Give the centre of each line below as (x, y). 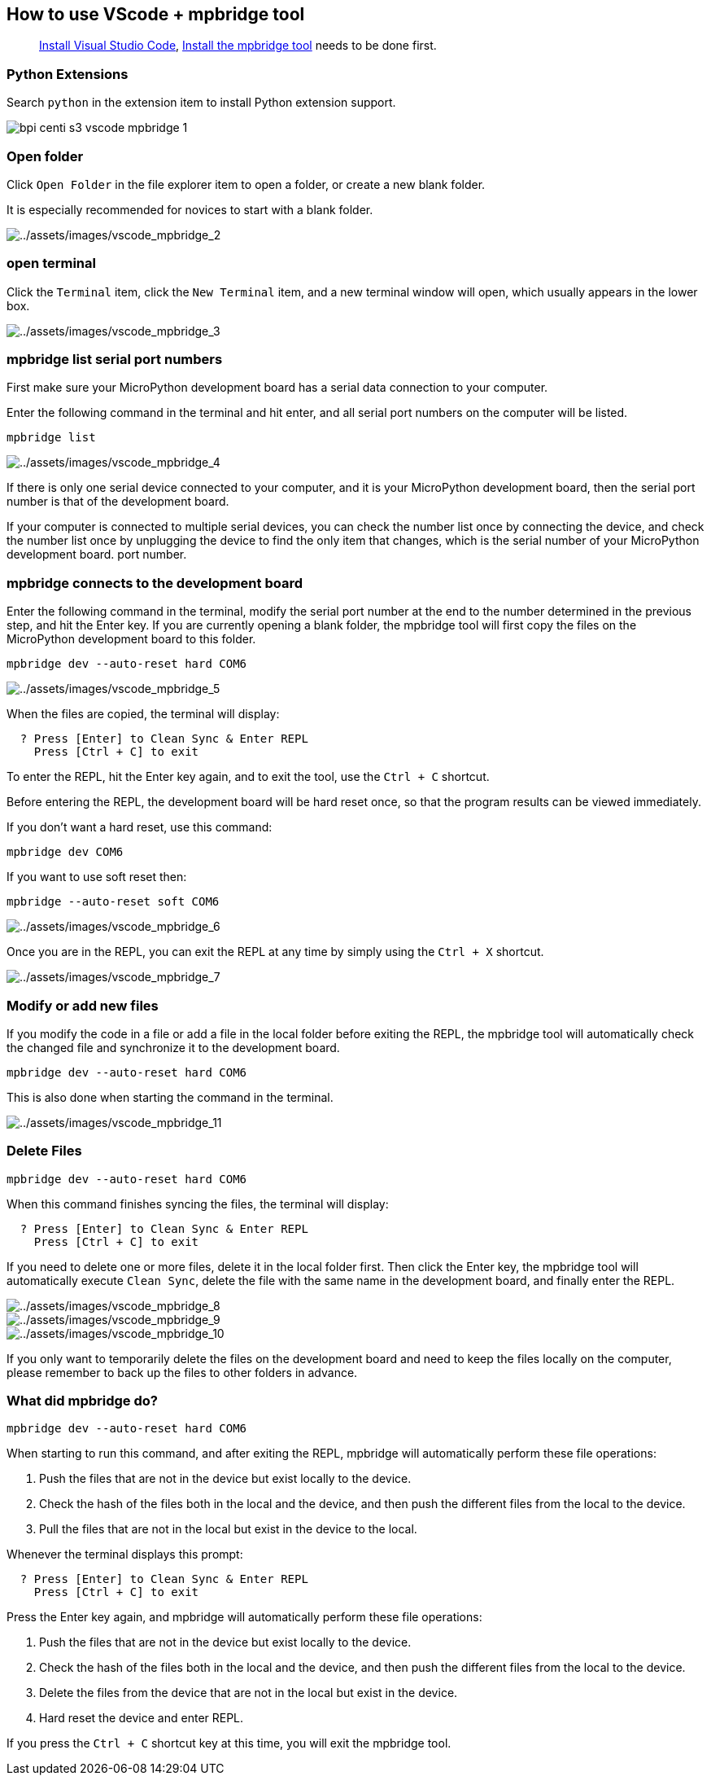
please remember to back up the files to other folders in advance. (182, 1372)
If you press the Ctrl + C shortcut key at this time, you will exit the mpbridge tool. (229, 1743)
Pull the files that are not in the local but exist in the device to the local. (228, 1529)
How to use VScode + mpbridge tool (156, 14)
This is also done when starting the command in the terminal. (170, 1097)
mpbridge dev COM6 (65, 852)
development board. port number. (97, 555)
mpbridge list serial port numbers (115, 360)
